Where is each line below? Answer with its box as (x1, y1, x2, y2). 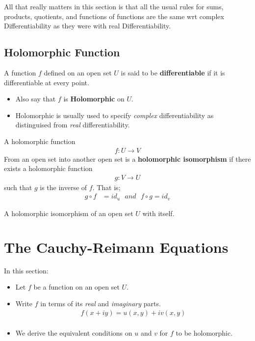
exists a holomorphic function (4, 163, 93, 173)
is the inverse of (40, 182, 87, 192)
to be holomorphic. (176, 328, 233, 338)
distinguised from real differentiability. (15, 120, 130, 130)
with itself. (142, 208, 175, 218)
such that (4, 182, 32, 192)
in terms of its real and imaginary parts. (40, 298, 161, 308)
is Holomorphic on (63, 94, 125, 104)
